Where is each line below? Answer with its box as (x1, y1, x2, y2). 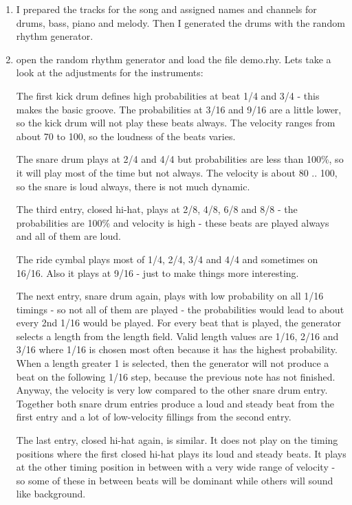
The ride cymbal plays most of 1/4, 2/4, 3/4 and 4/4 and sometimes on (16, 251, 318, 266)
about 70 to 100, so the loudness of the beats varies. (16, 128, 236, 143)
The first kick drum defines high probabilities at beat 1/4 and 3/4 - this (16, 88, 320, 102)
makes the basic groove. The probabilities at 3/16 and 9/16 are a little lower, (16, 102, 342, 116)
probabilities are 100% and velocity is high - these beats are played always (16, 215, 329, 229)
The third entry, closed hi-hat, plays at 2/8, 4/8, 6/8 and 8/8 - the (16, 202, 298, 216)
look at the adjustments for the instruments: (16, 65, 203, 80)
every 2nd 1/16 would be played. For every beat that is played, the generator (16, 315, 341, 330)
